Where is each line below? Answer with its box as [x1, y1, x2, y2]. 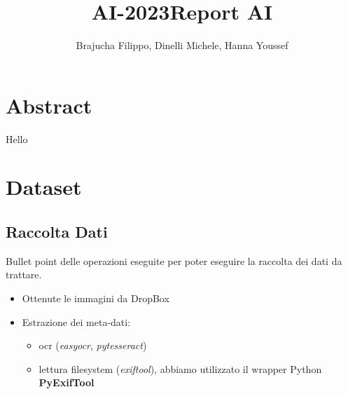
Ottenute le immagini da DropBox [22, 291, 169, 306]
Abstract [6, 90, 92, 119]
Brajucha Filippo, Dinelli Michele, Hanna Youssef [76, 38, 288, 53]
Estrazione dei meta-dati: [22, 314, 131, 329]
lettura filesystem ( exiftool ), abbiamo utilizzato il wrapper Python [39, 361, 322, 376]
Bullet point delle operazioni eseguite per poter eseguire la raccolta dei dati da [6, 253, 342, 268]
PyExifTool [39, 375, 95, 390]
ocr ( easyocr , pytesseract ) [39, 338, 147, 353]
